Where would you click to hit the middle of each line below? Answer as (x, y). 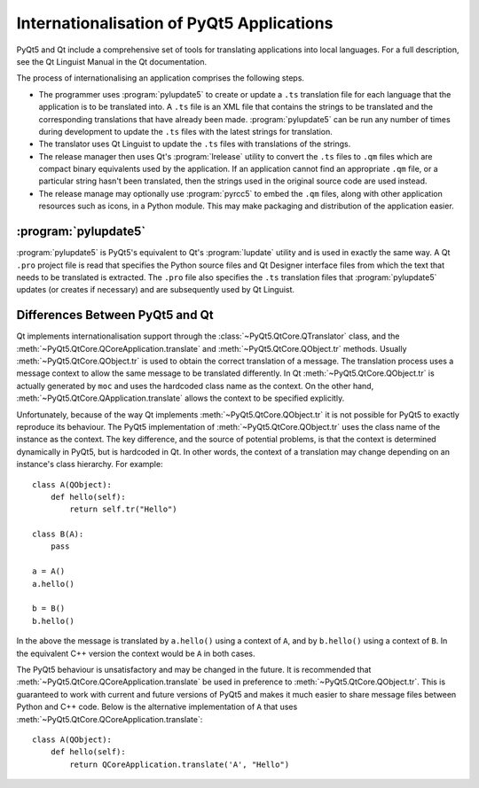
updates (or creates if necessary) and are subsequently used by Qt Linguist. (156, 290)
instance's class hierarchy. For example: (90, 464)
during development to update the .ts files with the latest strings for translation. (185, 131)
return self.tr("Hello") (123, 509)
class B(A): (58, 534)
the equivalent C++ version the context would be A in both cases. (136, 653)
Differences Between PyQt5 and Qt (115, 315)
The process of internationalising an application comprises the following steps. (161, 78)
